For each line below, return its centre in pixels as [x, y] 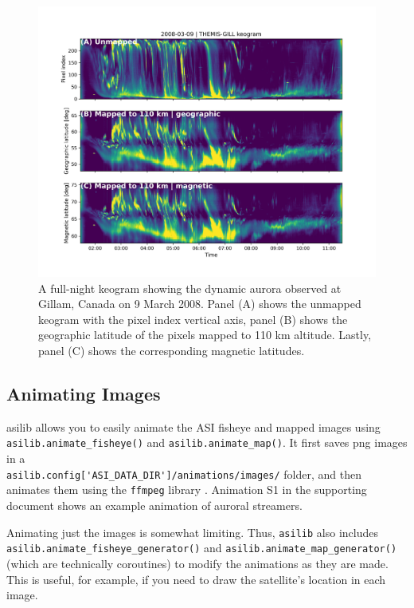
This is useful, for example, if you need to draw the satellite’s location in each [196, 579]
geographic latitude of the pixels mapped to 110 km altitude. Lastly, [205, 335]
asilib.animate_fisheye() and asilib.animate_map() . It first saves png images [207, 442]
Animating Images [84, 394]
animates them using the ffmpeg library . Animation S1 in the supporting [187, 490]
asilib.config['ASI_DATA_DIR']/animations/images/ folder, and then [184, 474]
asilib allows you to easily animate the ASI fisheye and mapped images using [193, 426]
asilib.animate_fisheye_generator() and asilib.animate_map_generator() [202, 548]
